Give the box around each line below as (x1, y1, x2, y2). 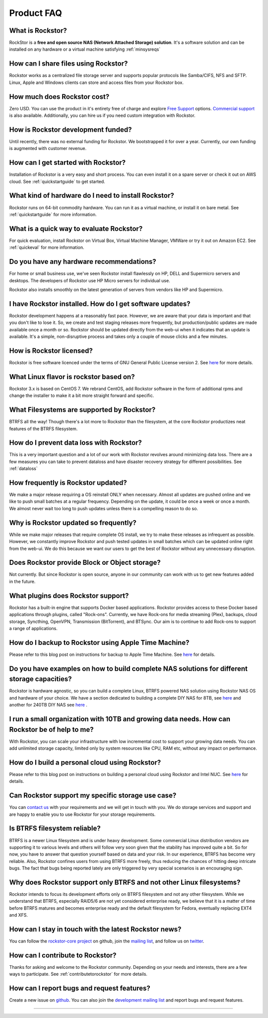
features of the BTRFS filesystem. (9, 425, 78, 432)
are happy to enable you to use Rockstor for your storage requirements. (9, 811, 156, 817)
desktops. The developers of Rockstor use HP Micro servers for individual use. (9, 277, 171, 283)
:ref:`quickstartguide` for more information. (9, 211, 97, 217)
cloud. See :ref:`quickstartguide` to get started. (9, 178, 105, 184)
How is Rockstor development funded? (9, 125, 132, 134)
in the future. (9, 578, 36, 584)
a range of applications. (9, 625, 58, 631)
